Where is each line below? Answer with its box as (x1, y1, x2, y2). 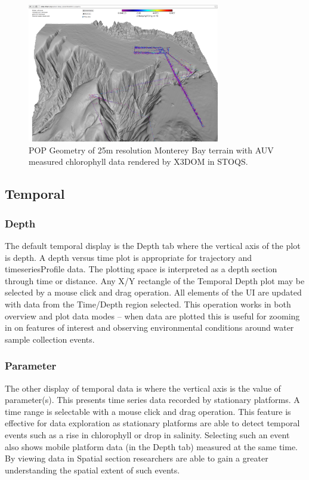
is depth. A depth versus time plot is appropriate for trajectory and (5, 251, 252, 263)
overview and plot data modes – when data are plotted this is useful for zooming (5, 309, 300, 322)
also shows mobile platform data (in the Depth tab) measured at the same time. (5, 440, 298, 453)
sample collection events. (5, 333, 95, 345)
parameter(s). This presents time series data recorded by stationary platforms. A (5, 393, 300, 406)
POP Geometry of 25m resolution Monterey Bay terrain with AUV (29, 143, 274, 156)
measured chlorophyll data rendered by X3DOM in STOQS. (29, 155, 248, 168)
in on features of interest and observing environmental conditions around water (5, 321, 294, 334)
